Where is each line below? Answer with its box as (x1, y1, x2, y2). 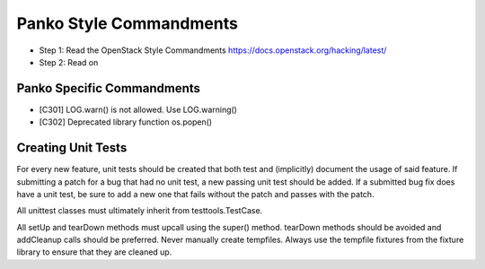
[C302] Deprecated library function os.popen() (39, 117, 213, 127)
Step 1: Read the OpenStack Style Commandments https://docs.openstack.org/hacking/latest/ (39, 45, 387, 56)
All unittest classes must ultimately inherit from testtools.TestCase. (16, 205, 263, 216)
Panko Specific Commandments (16, 81, 201, 96)
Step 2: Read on (39, 56, 99, 67)
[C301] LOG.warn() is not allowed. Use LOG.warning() (39, 104, 238, 115)
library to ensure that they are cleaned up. (16, 247, 172, 257)
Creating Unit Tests (16, 140, 128, 156)
